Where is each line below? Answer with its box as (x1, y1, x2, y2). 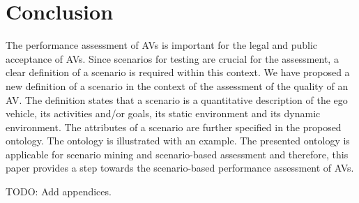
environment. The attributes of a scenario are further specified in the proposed (6, 119, 342, 134)
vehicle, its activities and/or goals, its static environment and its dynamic (6, 106, 321, 121)
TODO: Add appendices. (6, 184, 112, 199)
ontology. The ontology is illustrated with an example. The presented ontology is (6, 133, 350, 148)
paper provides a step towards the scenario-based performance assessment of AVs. (6, 160, 354, 175)
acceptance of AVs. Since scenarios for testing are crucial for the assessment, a (6, 51, 339, 66)
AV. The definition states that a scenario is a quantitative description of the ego (6, 92, 348, 107)
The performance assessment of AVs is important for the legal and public (6, 38, 318, 52)
